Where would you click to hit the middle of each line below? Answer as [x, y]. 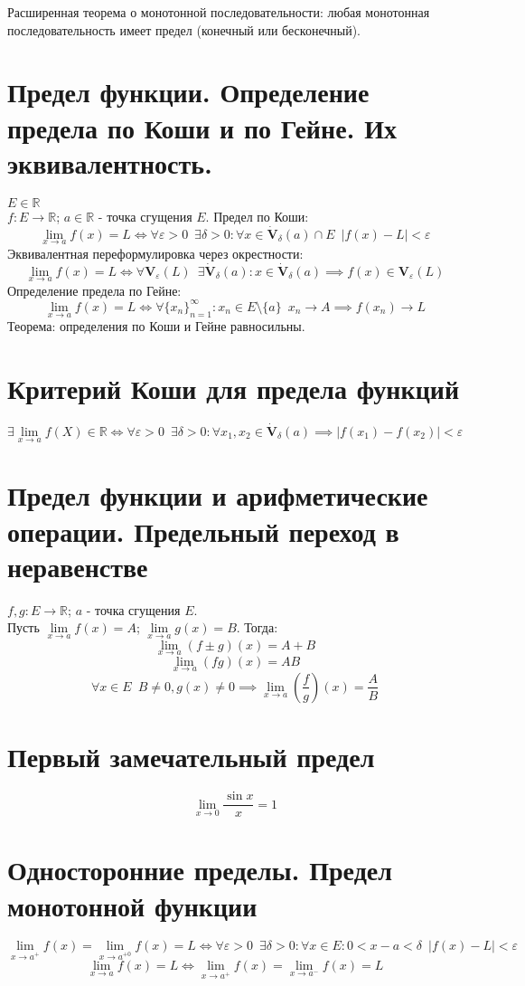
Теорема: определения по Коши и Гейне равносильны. [156, 326]
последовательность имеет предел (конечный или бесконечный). [184, 29]
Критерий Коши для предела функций [234, 388]
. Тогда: [257, 627]
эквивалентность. [110, 162]
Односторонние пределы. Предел [200, 870]
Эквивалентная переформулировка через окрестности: [155, 253]
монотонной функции [132, 905]
